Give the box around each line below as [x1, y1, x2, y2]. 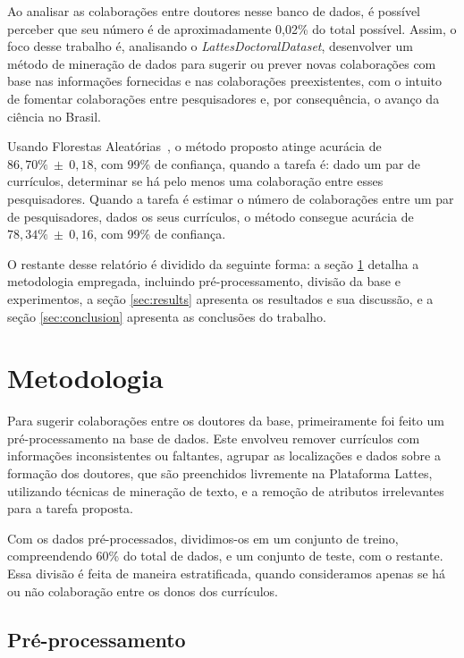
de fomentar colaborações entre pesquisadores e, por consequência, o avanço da [7, 89, 440, 107]
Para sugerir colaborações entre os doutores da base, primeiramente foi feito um [7, 411, 444, 430]
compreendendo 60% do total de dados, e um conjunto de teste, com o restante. [7, 546, 443, 565]
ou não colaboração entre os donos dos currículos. [7, 581, 279, 600]
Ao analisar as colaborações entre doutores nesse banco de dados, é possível [7, 2, 421, 20]
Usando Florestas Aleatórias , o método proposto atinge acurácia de [7, 137, 382, 156]
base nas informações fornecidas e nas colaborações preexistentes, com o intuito [7, 72, 443, 90]
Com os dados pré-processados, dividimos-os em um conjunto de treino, [7, 528, 399, 547]
